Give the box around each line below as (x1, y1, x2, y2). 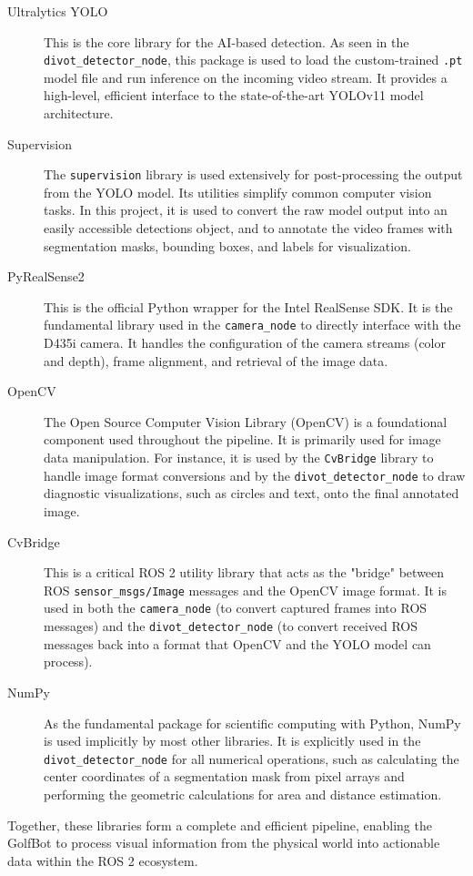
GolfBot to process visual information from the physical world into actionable (7, 833, 440, 852)
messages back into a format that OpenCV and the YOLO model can (44, 634, 431, 653)
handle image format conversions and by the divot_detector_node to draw (44, 465, 466, 484)
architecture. (44, 104, 114, 123)
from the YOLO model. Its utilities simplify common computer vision (44, 182, 432, 201)
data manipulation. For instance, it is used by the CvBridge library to (44, 448, 434, 467)
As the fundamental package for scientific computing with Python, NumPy (44, 713, 461, 732)
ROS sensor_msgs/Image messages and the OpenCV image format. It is (44, 580, 448, 599)
